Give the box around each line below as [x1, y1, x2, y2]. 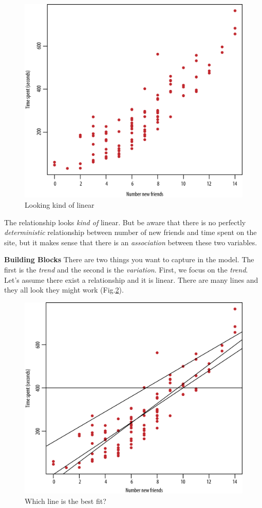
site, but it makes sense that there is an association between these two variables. [4, 237, 257, 247]
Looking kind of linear [25, 199, 95, 210]
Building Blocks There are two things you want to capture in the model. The [4, 254, 254, 265]
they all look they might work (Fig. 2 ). [4, 284, 124, 295]
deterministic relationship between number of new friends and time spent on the [4, 227, 257, 238]
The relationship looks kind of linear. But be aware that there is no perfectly [4, 216, 246, 227]
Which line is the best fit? [25, 495, 106, 506]
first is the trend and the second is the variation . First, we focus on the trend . [4, 264, 248, 275]
